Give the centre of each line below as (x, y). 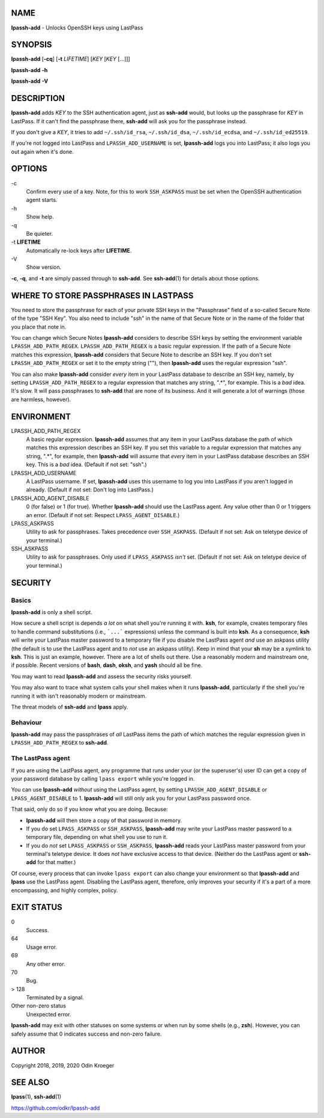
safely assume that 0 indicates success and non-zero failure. (86, 1034)
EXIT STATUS (37, 907)
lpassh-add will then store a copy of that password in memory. (104, 820)
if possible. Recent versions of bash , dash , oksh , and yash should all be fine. (107, 665)
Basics (21, 600)
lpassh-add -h (29, 70)
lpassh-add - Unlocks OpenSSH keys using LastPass (77, 28)
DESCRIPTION (38, 98)
